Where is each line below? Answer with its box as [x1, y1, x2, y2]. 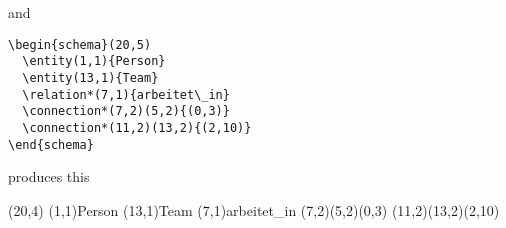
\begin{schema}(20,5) [8, 37, 152, 52]
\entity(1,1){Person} [22, 54, 166, 69]
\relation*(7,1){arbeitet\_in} [22, 87, 230, 102]
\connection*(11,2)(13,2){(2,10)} [22, 120, 252, 135]
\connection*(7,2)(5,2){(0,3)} [22, 104, 230, 119]
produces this [8, 166, 90, 187]
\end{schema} [8, 137, 94, 152]
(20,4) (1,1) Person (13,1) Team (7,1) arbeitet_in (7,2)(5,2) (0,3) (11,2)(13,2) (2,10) [8, 199, 500, 220]
